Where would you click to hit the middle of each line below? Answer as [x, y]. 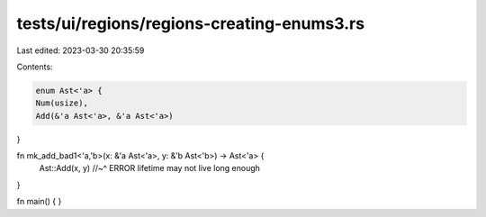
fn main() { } [39, 202]
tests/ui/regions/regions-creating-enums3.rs [190, 23]
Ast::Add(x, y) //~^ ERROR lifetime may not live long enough [150, 168]
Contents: [35, 67]
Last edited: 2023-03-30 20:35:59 [81, 50]
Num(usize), [62, 103]
